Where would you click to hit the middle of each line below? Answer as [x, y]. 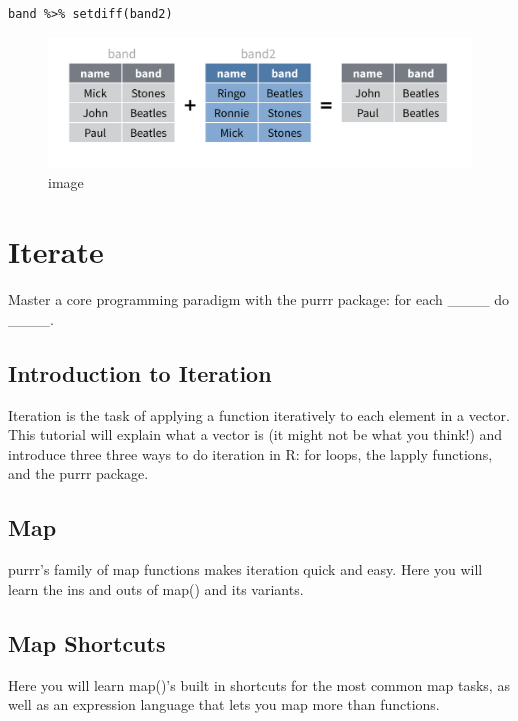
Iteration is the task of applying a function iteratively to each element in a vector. [259, 414]
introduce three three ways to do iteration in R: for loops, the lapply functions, [250, 453]
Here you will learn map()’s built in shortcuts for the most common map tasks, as [259, 684]
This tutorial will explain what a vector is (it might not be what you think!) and [255, 434]
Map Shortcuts [87, 642]
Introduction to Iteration [140, 372]
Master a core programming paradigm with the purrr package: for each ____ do [258, 299]
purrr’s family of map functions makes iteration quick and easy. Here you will [245, 569]
